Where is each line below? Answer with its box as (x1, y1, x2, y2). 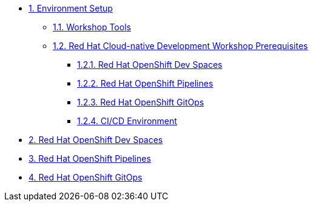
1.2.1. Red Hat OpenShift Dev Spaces (77, 59, 223, 70)
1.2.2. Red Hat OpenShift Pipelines (77, 78, 214, 88)
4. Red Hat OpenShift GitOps (29, 172, 143, 182)
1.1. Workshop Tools (53, 22, 131, 32)
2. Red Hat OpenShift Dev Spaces (29, 135, 163, 145)
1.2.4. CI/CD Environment (77, 116, 177, 126)
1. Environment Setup (29, 3, 113, 13)
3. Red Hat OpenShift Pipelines (29, 153, 151, 164)
